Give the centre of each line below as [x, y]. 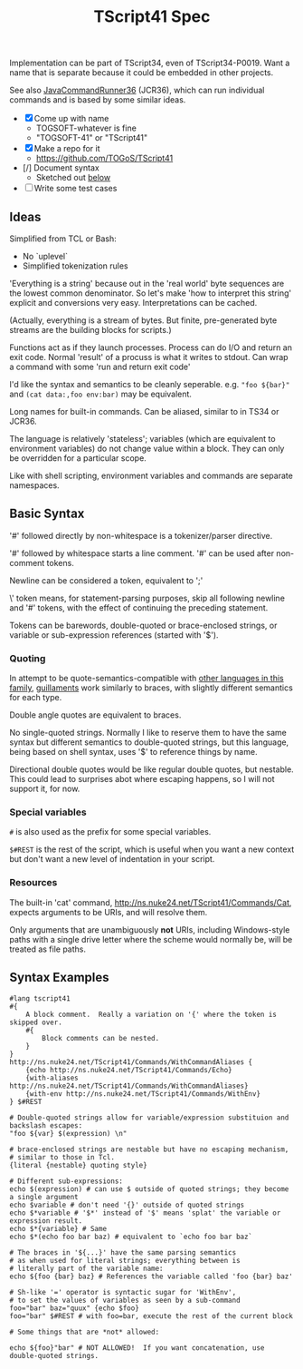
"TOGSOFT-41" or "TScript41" [92, 138]
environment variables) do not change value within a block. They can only [147, 448]
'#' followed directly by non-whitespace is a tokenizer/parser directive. [141, 535]
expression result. [46, 1221]
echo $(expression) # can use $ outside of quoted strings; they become [149, 1189]
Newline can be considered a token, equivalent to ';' [106, 580]
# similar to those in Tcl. [62, 1157]
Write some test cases [76, 189]
